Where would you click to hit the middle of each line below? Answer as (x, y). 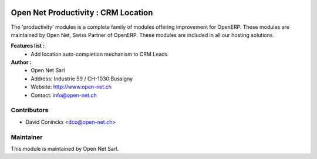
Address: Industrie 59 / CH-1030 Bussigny (82, 79)
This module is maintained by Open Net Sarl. (65, 148)
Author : (21, 62)
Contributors (30, 110)
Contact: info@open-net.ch (64, 95)
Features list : (28, 46)
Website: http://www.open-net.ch (71, 87)
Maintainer (27, 137)
